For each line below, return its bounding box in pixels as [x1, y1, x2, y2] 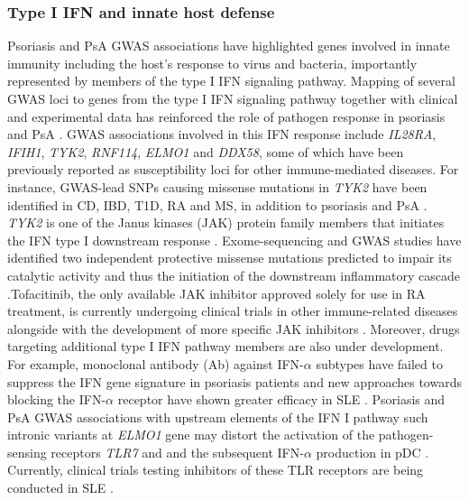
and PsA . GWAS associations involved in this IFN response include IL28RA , [7, 125, 437, 144]
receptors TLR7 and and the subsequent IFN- [51, 442, 304, 461]
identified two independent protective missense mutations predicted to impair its [7, 248, 452, 267]
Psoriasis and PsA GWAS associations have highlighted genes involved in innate [7, 36, 450, 55]
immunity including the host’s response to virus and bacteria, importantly [7, 53, 418, 72]
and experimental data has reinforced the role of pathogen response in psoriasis [7, 106, 446, 125]
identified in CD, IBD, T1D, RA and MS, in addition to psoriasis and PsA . [7, 195, 428, 214]
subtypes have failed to [316, 354, 443, 373]
